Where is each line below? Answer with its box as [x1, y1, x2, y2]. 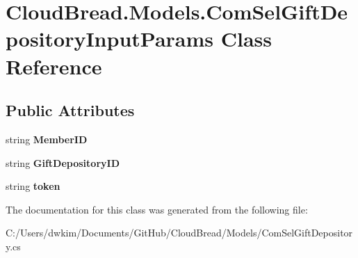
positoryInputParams [6, 24, 214, 53]
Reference [6, 51, 102, 80]
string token [6, 179, 60, 193]
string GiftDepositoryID [6, 155, 120, 170]
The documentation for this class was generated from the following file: [6, 202, 308, 216]
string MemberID [6, 131, 88, 146]
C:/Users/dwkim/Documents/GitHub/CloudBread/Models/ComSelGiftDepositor [6, 225, 353, 240]
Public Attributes [6, 99, 135, 121]
